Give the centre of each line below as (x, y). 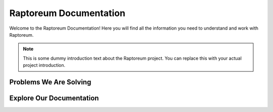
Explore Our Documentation (54, 98)
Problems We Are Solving (50, 82)
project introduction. (44, 65)
